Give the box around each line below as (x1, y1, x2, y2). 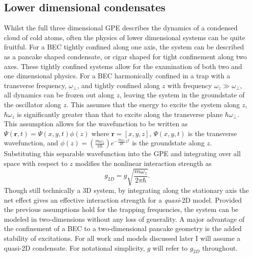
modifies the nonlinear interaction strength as (75, 158, 212, 168)
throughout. (202, 242, 238, 253)
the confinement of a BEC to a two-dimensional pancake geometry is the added (4, 223, 242, 234)
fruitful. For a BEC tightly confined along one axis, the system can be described (4, 42, 244, 52)
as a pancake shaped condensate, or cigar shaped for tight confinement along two (4, 51, 247, 61)
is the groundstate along (132, 138, 205, 148)
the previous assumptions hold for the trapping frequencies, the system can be (4, 204, 239, 214)
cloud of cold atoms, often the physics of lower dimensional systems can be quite (4, 32, 245, 42)
